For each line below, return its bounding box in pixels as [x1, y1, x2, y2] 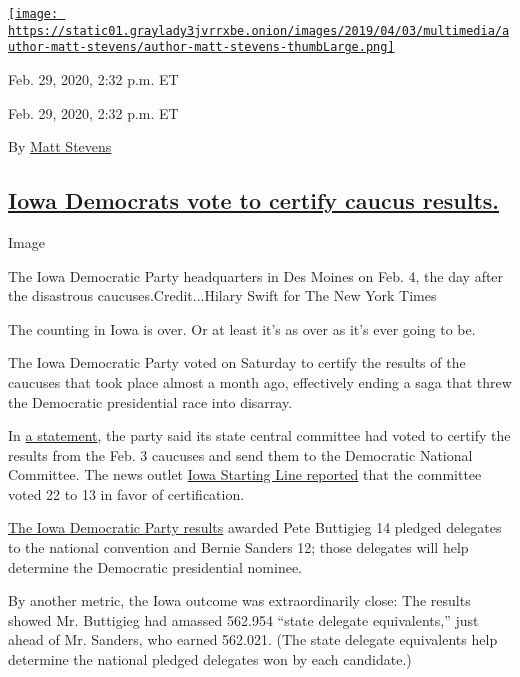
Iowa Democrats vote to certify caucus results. [8, 185, 500, 216]
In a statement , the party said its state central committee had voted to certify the [8, 425, 511, 446]
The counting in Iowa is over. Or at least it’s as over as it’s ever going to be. [8, 318, 476, 339]
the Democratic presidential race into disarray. [8, 391, 293, 412]
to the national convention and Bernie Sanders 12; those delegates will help [8, 537, 469, 558]
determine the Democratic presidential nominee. [8, 556, 302, 577]
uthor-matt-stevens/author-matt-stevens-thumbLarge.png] [8, 40, 395, 55]
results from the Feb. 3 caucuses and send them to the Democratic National [8, 444, 473, 465]
